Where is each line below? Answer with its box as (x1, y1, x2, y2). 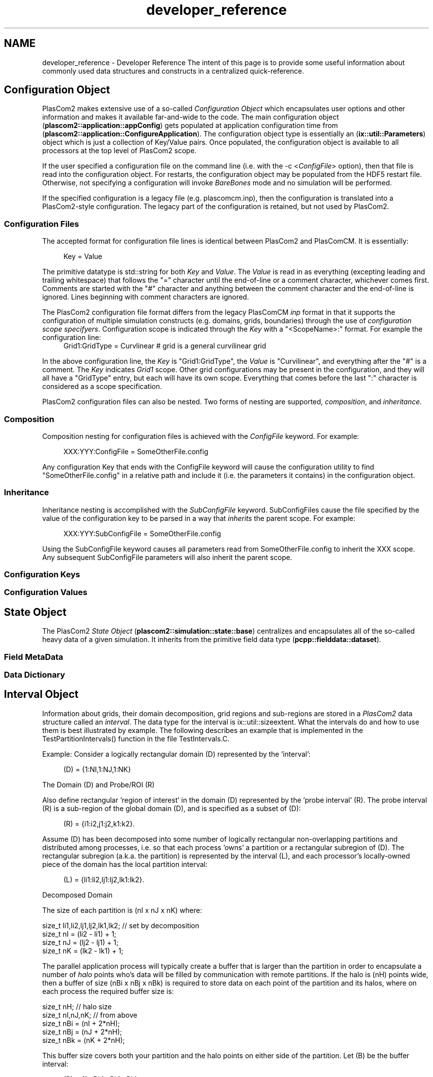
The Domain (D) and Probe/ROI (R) (42, 780, 155, 789)
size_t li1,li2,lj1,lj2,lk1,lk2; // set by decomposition (42, 921, 200, 930)
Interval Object (4, 688, 79, 701)
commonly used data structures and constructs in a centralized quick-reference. (42, 66, 304, 75)
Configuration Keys (4, 569, 80, 580)
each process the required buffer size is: (42, 987, 174, 995)
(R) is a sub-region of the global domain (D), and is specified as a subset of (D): (42, 804, 301, 813)
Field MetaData (4, 651, 63, 662)
